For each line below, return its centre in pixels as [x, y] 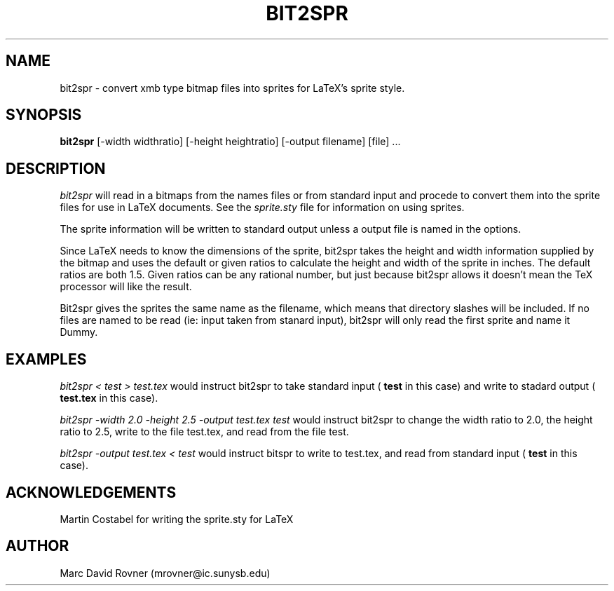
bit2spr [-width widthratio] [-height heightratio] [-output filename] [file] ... [230, 142]
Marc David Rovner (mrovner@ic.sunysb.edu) [165, 573]
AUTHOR [37, 546]
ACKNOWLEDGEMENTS [91, 492]
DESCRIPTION [56, 168]
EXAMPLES [46, 359]
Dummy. [79, 332]
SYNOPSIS [44, 115]
